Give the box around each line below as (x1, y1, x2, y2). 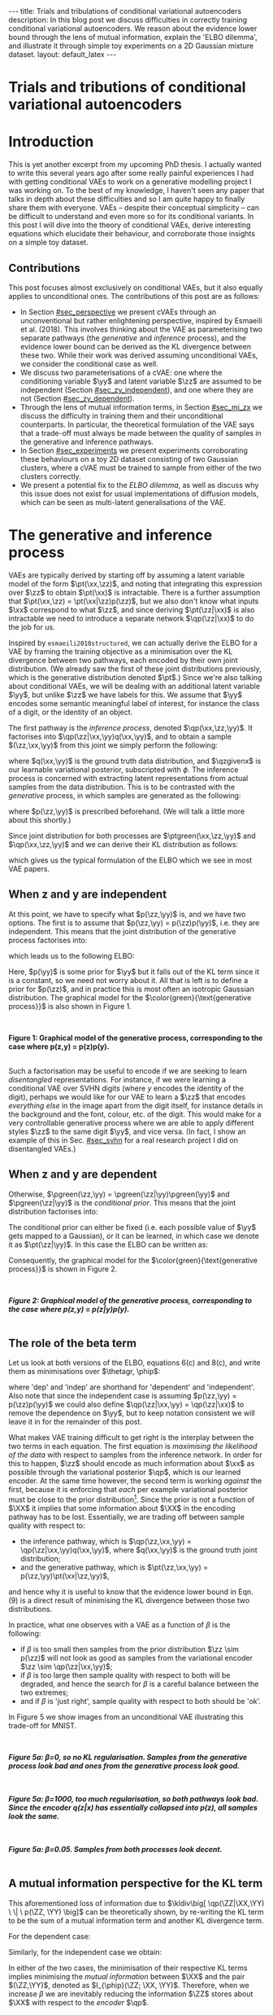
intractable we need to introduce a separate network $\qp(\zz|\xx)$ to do (8, 613, 254, 623)
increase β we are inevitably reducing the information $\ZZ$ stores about (8, 1989, 253, 1999)
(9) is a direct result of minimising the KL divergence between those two (8, 1595, 250, 1605)
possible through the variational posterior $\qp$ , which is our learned (8, 1468, 241, 1477)
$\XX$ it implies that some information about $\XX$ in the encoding (8, 1503, 236, 1512)
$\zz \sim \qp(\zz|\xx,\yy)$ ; (19, 1662, 113, 1671)
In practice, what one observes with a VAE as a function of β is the (8, 1619, 231, 1630)
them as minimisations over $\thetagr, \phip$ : (8, 1367, 161, 1376)
